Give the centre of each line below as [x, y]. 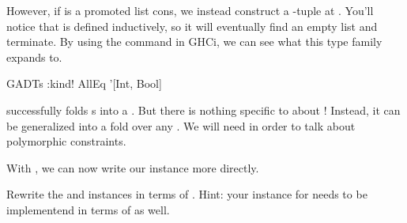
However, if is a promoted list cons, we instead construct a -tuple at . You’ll [190, 10]
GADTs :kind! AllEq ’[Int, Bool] [84, 83]
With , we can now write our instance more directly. [133, 167]
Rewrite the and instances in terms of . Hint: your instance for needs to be [187, 194]
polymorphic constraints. [66, 141]
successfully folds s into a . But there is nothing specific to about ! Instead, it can [203, 110]
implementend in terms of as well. [88, 209]
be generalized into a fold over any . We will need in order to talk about [181, 125]
